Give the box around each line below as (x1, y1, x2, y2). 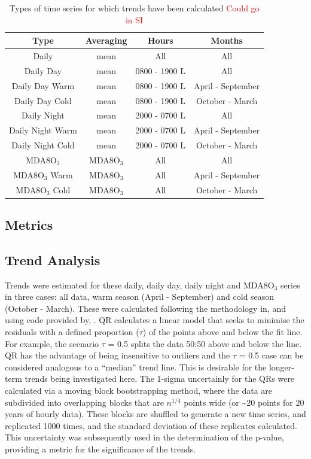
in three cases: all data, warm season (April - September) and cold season (5, 290, 275, 303)
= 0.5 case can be (239, 349, 304, 361)
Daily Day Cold (14, 94, 72, 107)
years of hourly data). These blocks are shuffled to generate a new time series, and (5, 408, 306, 420)
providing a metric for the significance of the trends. (5, 443, 196, 455)
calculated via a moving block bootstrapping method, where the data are (5, 384, 273, 397)
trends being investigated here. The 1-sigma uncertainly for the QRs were (25, 372, 295, 385)
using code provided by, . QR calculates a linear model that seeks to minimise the (5, 314, 304, 326)
